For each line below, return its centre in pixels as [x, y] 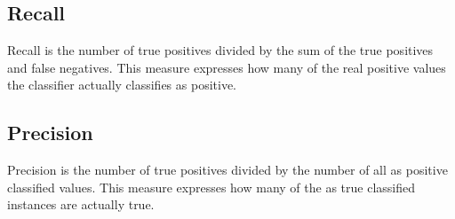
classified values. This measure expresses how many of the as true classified [211, 187]
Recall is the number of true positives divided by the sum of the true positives [220, 50]
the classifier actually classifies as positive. [122, 85]
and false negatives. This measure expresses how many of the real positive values [227, 67]
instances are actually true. [81, 204]
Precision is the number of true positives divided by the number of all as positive [227, 170]
